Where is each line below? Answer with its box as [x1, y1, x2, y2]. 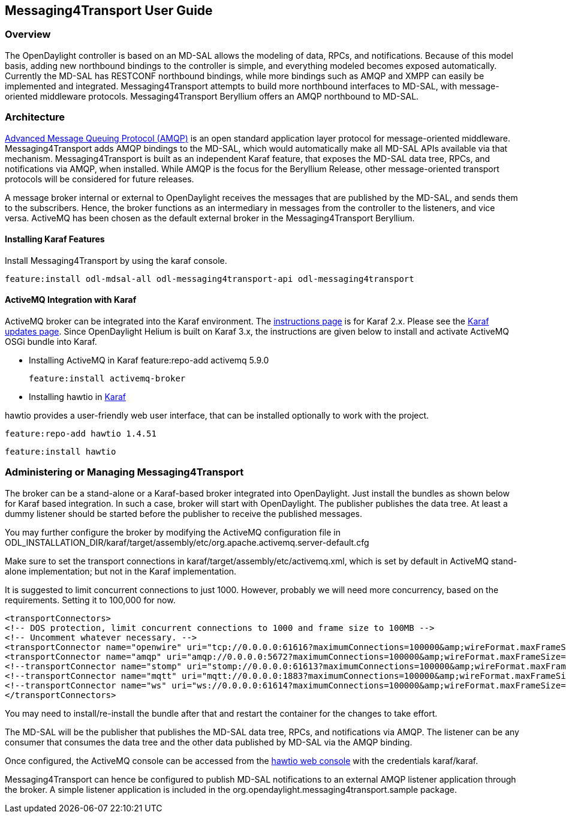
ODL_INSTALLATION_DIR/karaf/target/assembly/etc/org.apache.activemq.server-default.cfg [5, 537, 369, 548]
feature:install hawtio [5, 446, 116, 456]
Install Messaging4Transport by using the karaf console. [5, 255, 227, 266]
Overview [5, 28, 51, 41]
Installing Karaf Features [5, 234, 105, 245]
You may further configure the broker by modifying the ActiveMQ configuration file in [5, 527, 341, 537]
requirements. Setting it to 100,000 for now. [5, 594, 176, 605]
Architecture [5, 111, 65, 124]
